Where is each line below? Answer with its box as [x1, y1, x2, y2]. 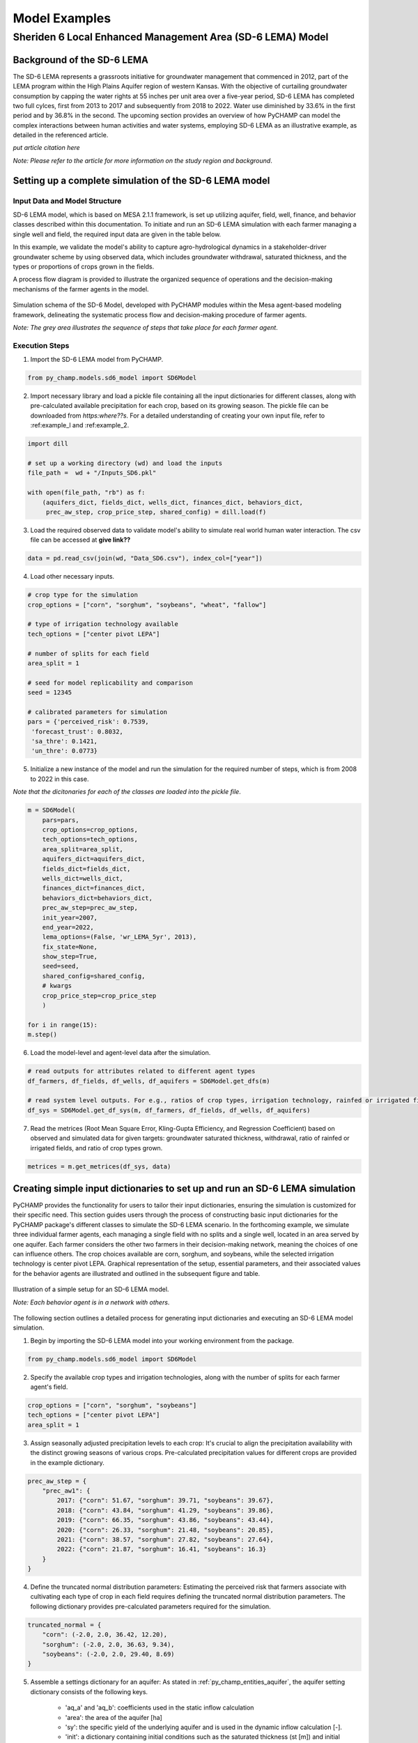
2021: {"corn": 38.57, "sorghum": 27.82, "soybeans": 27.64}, [56, 1535, 274, 1544]
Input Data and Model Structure [13, 196, 122, 206]
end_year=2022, [42, 923, 94, 931]
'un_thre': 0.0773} [31, 747, 98, 755]
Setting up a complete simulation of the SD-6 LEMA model [13, 174, 270, 186]
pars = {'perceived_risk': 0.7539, [27, 718, 149, 726]
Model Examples [13, 10, 111, 26]
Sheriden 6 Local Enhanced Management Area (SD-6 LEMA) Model [13, 31, 329, 43]
